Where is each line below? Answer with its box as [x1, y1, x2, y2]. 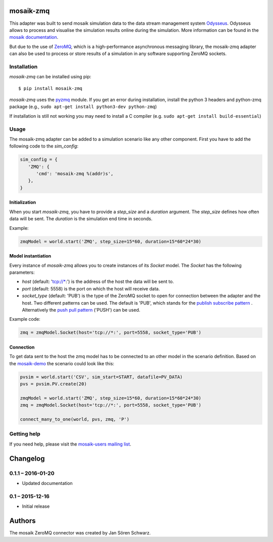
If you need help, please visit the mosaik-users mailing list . [9, 441, 131, 447]
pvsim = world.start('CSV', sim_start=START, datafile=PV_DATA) [20, 374, 183, 380]
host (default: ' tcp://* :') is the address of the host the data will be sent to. [22, 278, 174, 285]
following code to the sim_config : [9, 143, 78, 149]
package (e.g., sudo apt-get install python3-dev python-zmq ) [9, 104, 157, 110]
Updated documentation [22, 480, 73, 486]
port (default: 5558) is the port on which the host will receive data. [22, 285, 160, 291]
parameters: [9, 269, 35, 275]
